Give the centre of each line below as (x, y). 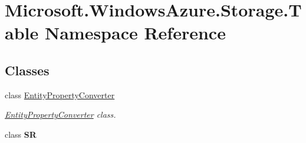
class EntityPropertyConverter (60, 94)
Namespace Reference (135, 33)
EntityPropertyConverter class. (60, 114)
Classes (27, 70)
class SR (21, 134)
